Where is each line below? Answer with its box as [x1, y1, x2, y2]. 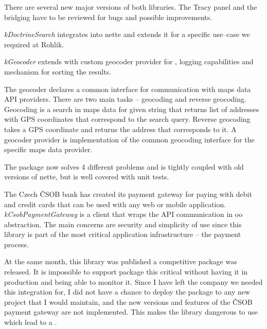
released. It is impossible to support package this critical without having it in [4, 266, 248, 277]
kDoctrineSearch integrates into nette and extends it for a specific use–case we [4, 29, 250, 40]
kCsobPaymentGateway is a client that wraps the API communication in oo [4, 209, 243, 220]
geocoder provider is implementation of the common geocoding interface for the [4, 134, 255, 144]
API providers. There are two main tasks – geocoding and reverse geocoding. [4, 94, 246, 104]
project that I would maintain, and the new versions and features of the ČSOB [4, 296, 253, 307]
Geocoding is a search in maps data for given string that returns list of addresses [4, 103, 259, 114]
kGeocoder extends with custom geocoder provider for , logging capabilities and [4, 56, 254, 67]
